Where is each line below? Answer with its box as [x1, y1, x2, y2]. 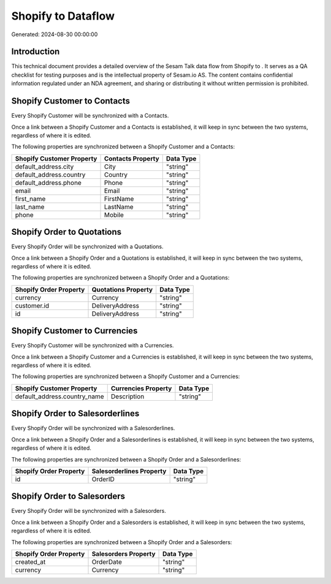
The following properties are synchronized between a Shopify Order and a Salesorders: [11, 538, 232, 545]
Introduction [11, 47, 60, 57]
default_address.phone [15, 178, 82, 187]
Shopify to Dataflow [11, 9, 115, 23]
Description [110, 392, 145, 401]
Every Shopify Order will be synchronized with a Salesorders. [11, 507, 167, 515]
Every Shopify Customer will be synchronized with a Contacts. [11, 112, 169, 119]
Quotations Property [91, 285, 153, 294]
